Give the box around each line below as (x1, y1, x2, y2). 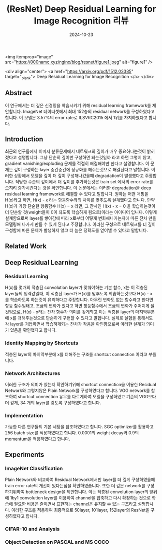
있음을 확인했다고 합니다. (10, 327, 57, 333)
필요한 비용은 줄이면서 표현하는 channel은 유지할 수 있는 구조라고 (14, 501, 137, 507)
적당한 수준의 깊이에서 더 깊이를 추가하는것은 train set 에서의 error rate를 (15, 179, 153, 185)
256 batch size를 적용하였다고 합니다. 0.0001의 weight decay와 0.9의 (5, 430, 139, 436)
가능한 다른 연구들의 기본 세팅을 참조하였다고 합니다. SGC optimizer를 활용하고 (5, 424, 154, 430)
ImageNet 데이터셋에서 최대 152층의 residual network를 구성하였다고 (23, 108, 155, 114)
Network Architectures (5, 370, 60, 376)
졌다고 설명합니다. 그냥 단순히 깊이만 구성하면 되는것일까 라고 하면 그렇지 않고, (5, 155, 152, 160)
